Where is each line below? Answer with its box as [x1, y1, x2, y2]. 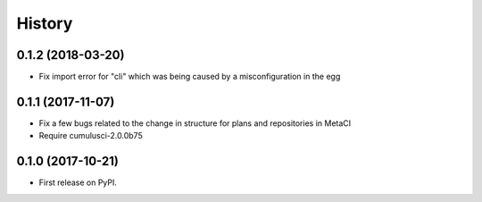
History [16, 13, 73, 33]
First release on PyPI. [38, 177, 118, 188]
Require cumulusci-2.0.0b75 [38, 130, 143, 141]
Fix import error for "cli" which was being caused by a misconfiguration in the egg [38, 72, 341, 82]
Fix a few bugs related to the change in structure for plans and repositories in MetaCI [38, 117, 352, 129]
